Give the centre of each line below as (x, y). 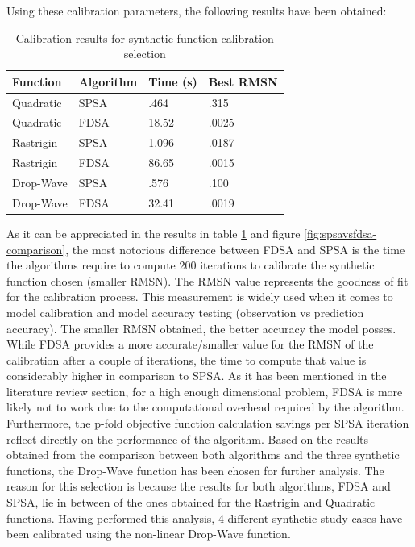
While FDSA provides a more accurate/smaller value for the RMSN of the (190, 344)
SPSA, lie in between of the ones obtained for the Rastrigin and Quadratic (191, 502)
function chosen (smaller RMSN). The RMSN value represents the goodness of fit (207, 280)
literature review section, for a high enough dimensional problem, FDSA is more (205, 391)
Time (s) (173, 81)
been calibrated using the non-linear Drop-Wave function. (149, 534)
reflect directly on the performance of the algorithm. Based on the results (188, 438)
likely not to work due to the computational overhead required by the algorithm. (205, 407)
